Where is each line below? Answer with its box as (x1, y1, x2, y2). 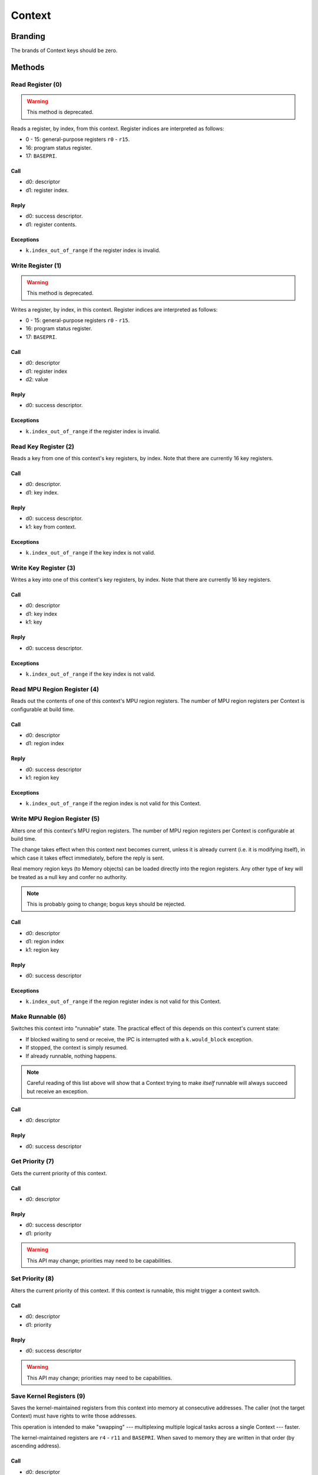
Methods (11, 62, 45, 72)
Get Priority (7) (11, 1157, 54, 1165)
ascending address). (11, 1443, 61, 1450)
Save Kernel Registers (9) (11, 1392, 85, 1400)
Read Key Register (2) (11, 442, 75, 451)
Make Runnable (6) (11, 1012, 67, 1021)
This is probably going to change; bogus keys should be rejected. (26, 900, 185, 908)
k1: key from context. (25, 523, 77, 530)
